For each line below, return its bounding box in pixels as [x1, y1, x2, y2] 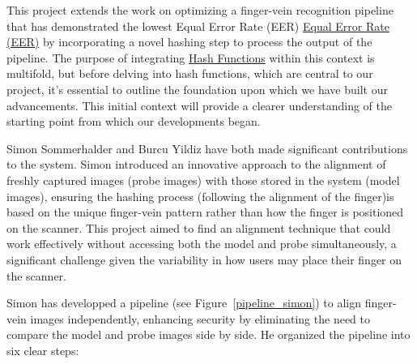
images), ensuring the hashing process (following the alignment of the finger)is [6, 187, 394, 204]
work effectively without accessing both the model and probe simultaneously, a [6, 235, 397, 252]
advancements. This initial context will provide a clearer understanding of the [6, 96, 393, 113]
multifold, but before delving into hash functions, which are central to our [6, 65, 373, 82]
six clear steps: [6, 341, 79, 358]
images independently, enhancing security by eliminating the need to [30, 310, 370, 327]
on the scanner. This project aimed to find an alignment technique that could [6, 219, 391, 236]
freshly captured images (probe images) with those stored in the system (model [6, 171, 400, 188]
